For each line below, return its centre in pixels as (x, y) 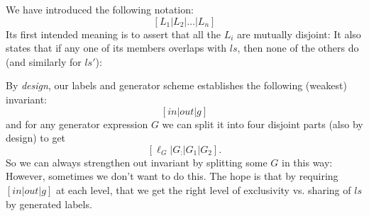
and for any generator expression (77, 124)
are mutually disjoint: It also (299, 34)
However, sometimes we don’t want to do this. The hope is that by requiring (172, 176)
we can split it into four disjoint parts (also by (263, 124)
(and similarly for (44, 61)
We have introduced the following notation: (100, 9)
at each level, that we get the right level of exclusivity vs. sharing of (203, 189)
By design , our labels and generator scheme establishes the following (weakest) (176, 85)
